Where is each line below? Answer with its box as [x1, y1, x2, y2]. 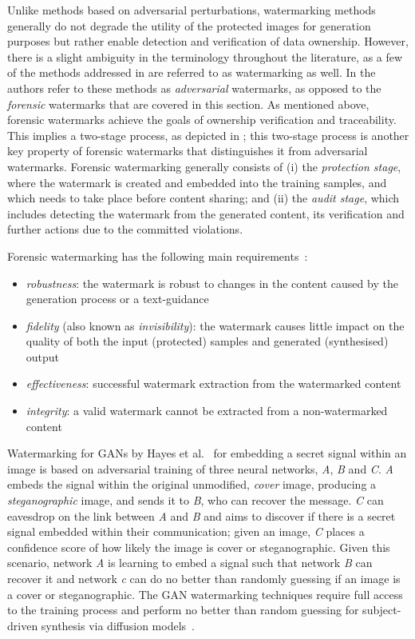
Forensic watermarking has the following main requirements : [7, 247, 308, 264]
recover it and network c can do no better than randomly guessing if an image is [7, 570, 401, 586]
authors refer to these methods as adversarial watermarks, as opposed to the [7, 79, 381, 96]
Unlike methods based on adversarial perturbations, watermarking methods [7, 2, 376, 18]
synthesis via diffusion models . [41, 617, 195, 633]
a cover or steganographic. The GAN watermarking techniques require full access [7, 585, 403, 602]
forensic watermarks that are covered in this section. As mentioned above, [7, 95, 370, 112]
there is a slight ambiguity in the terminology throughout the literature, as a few [7, 48, 403, 65]
